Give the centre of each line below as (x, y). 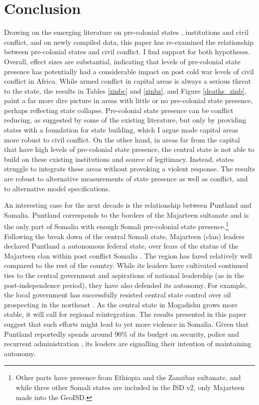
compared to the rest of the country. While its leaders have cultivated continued (126, 265)
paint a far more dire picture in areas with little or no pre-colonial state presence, (129, 100)
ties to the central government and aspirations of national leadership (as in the (124, 275)
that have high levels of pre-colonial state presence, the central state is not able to (129, 149)
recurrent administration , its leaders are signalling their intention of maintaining (128, 343)
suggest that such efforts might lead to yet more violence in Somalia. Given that (127, 324)
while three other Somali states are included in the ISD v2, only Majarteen (130, 387)
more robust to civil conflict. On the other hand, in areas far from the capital (122, 139)
